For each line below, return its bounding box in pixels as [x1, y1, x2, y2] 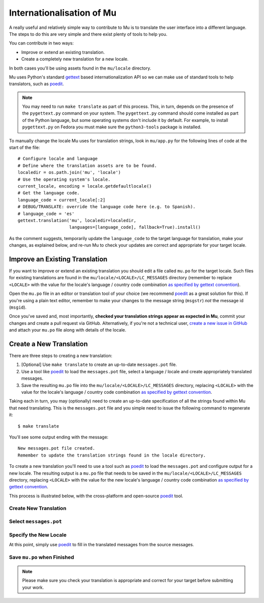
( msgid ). [9, 304, 27, 310]
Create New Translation [9, 505, 66, 512]
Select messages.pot [9, 518, 62, 525]
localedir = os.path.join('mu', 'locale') [18, 169, 121, 175]
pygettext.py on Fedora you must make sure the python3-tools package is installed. [22, 124, 201, 130]
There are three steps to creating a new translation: [9, 353, 112, 359]
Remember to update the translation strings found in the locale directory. [18, 452, 206, 458]
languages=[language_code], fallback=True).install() [69, 224, 201, 230]
